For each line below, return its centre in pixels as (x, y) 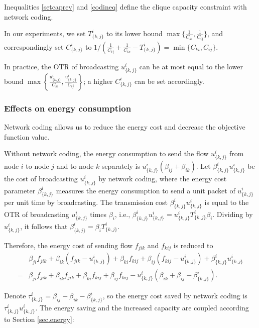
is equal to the (227, 202)
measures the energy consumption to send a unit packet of (146, 190)
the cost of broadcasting (41, 179)
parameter (20, 190)
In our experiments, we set (45, 33)
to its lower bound (135, 33)
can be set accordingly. (169, 81)
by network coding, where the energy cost (163, 179)
